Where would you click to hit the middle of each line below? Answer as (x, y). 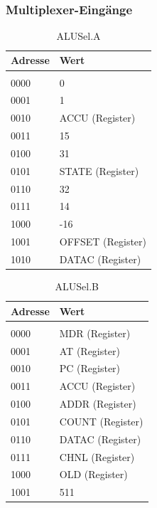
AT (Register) (90, 350)
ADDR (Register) (98, 404)
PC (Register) (90, 368)
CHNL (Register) (97, 456)
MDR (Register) (95, 333)
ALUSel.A (78, 35)
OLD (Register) (93, 474)
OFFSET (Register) (103, 242)
